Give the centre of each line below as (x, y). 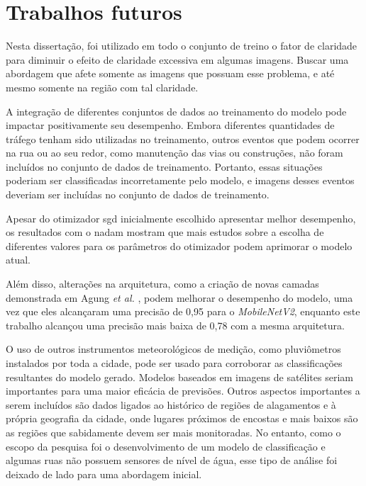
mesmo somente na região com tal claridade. (102, 87)
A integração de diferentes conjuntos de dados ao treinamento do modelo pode (176, 111)
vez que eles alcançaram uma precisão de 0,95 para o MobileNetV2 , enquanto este (183, 311)
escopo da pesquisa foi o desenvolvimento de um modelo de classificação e (166, 446)
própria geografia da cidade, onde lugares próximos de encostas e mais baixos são (182, 418)
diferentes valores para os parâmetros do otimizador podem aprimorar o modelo (179, 245)
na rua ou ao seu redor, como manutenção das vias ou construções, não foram (174, 153)
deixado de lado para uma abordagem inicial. (104, 474)
